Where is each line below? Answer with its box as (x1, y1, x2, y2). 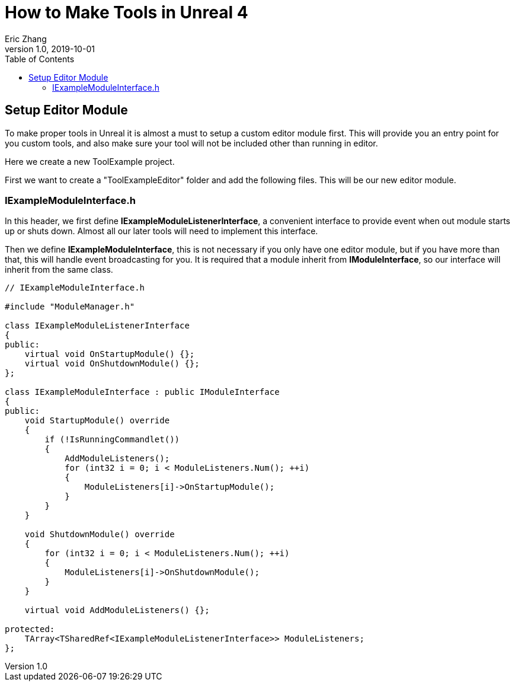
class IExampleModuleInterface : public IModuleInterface (5, 387, 280, 397)
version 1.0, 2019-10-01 (5, 43, 95, 54)
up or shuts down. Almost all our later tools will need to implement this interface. (5, 226, 318, 237)
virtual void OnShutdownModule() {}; (24, 359, 200, 369)
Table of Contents (5, 53, 75, 64)
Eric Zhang (5, 33, 47, 44)
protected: (5, 624, 55, 634)
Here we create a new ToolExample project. (5, 156, 175, 167)
